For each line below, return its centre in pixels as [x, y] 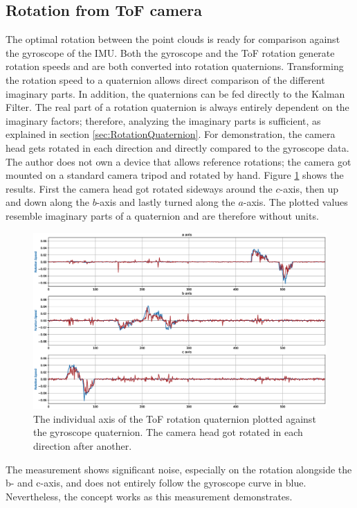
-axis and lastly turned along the [166, 202]
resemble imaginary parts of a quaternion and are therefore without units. [162, 215]
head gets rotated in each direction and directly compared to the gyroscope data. [177, 147]
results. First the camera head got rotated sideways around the [139, 188]
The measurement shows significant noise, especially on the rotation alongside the [179, 469]
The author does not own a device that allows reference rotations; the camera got [178, 161]
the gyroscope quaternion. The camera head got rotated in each [168, 432]
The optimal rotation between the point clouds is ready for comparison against [173, 39]
